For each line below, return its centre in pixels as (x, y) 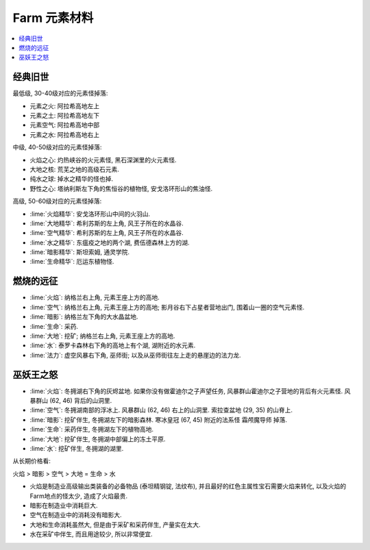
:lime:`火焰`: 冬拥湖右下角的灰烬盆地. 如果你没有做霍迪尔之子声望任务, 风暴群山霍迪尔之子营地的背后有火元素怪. (186, 391)
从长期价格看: (32, 461)
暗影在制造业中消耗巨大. (64, 505)
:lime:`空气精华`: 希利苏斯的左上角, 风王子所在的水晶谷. (107, 233)
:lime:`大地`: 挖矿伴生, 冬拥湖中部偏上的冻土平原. (98, 439)
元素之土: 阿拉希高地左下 (64, 116)
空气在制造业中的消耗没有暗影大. (76, 515)
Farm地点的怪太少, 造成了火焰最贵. (79, 496)
